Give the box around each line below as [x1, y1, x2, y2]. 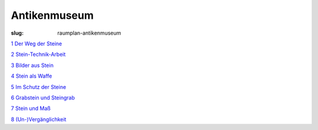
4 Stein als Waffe [11, 72, 52, 79]
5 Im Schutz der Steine [11, 83, 67, 91]
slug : [11, 29, 24, 36]
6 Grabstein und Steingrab [11, 94, 75, 101]
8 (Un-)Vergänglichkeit [11, 115, 67, 123]
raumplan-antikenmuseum [57, 29, 121, 36]
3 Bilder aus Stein [11, 62, 54, 69]
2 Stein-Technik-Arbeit [11, 51, 66, 58]
